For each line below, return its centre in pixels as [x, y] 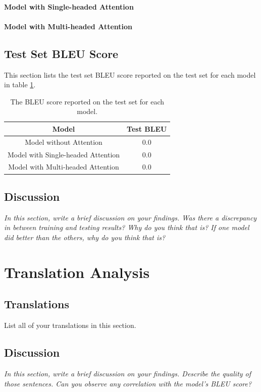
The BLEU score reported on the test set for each [87, 101]
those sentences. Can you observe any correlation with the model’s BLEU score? [128, 383]
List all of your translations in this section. [70, 325]
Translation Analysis [77, 272]
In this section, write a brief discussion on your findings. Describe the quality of [128, 373]
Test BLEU [147, 128]
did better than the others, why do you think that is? [85, 237]
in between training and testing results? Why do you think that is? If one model [127, 227]
